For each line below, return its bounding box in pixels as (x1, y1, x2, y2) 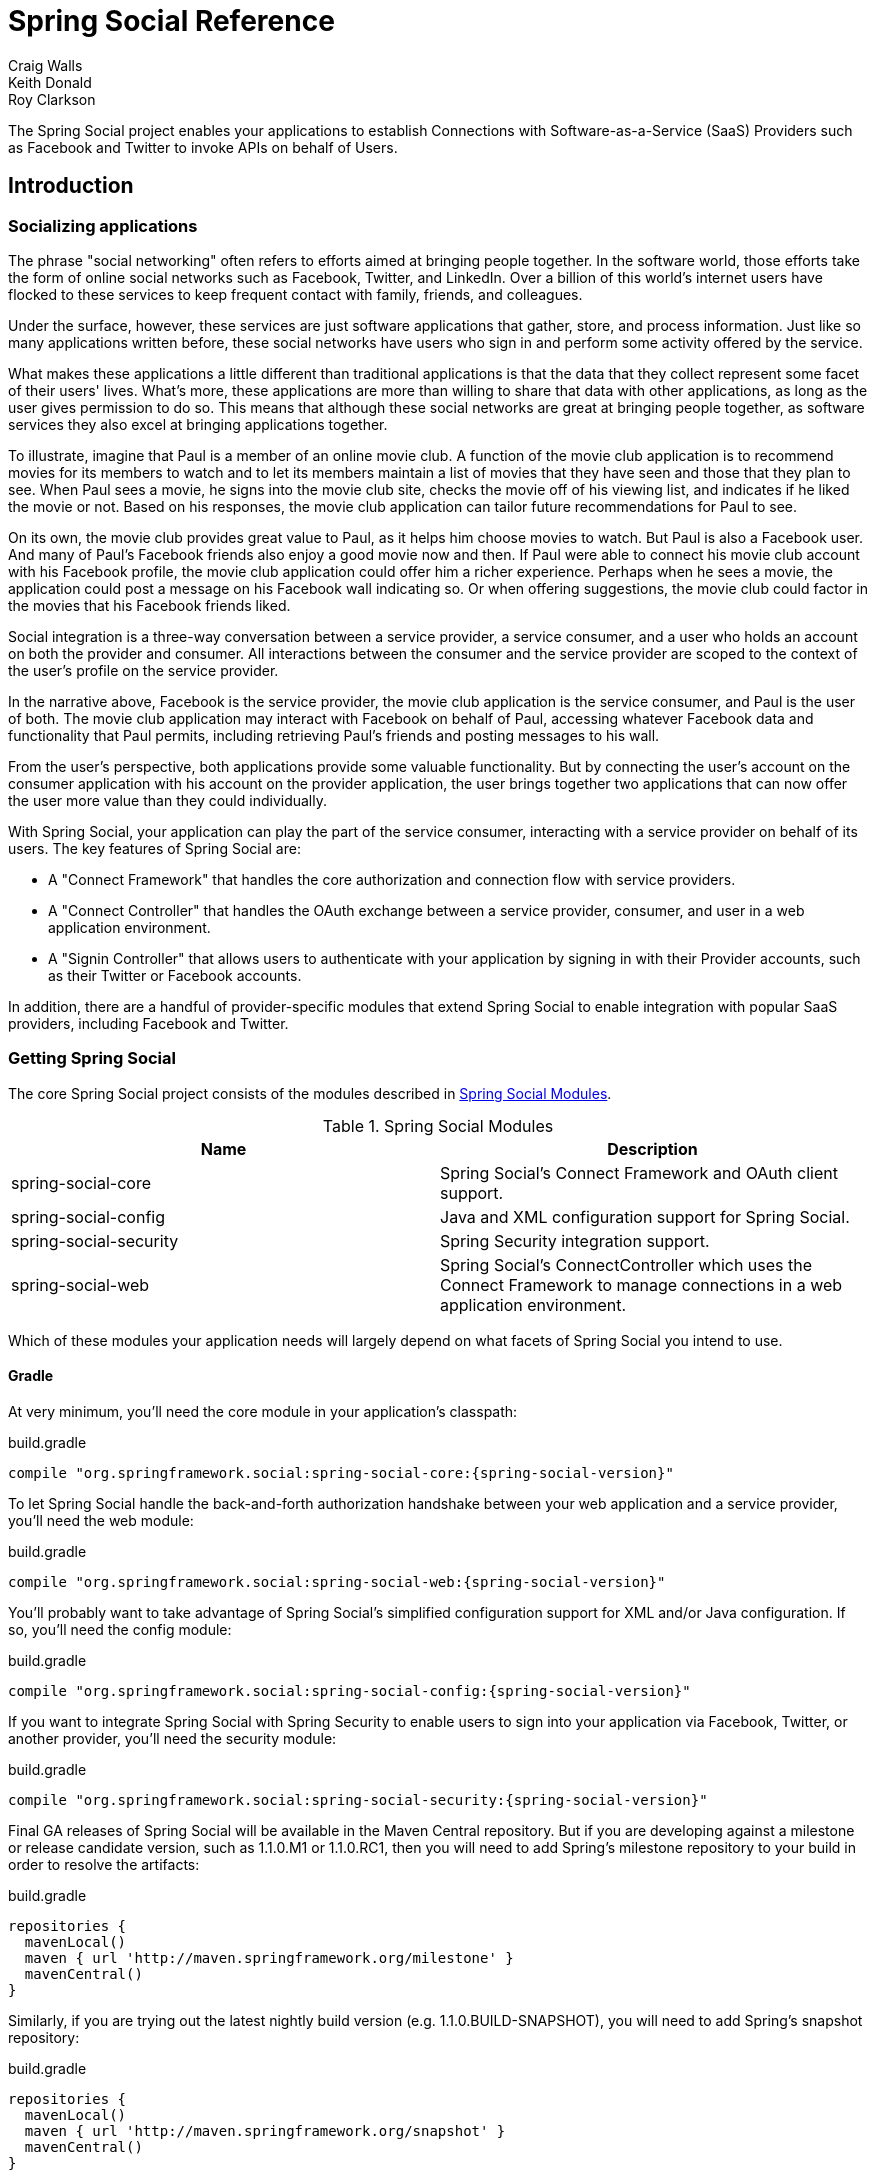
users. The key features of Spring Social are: (8, 839, 301, 857)
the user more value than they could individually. (8, 791, 328, 809)
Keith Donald (8, 73, 92, 91)
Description (607, 1138, 698, 1159)
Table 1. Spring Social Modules (322, 1115, 554, 1136)
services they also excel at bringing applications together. (8, 415, 388, 433)
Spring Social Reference (8, 4, 335, 38)
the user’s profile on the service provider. (8, 661, 279, 679)
